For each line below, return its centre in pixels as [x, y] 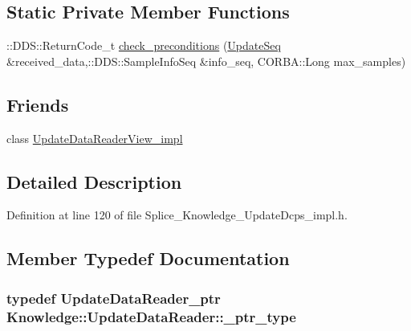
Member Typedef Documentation [148, 258]
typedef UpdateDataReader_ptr [114, 298]
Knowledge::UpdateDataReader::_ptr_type [151, 316]
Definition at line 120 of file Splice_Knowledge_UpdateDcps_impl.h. [177, 215]
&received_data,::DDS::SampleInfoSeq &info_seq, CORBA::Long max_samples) [206, 61]
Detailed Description [94, 181]
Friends [38, 104]
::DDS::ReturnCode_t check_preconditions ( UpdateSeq [144, 45]
